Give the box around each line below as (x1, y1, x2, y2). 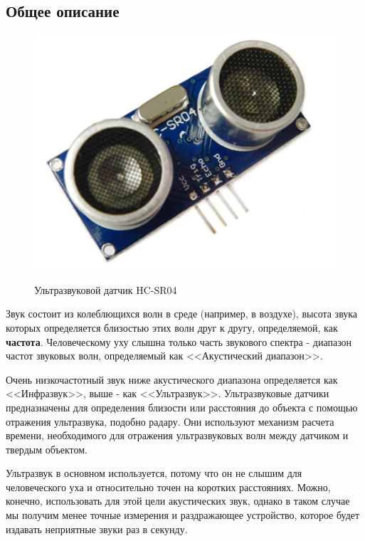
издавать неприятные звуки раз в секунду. (6, 521, 188, 536)
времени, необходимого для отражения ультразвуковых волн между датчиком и (6, 428, 349, 443)
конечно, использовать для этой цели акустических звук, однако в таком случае (6, 493, 350, 508)
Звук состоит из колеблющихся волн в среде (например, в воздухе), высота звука (6, 306, 358, 321)
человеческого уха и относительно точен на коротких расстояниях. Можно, (6, 479, 331, 494)
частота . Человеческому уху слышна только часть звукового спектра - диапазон (6, 334, 352, 349)
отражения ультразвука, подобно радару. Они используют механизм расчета (6, 414, 334, 429)
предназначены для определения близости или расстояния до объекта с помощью (6, 399, 358, 414)
